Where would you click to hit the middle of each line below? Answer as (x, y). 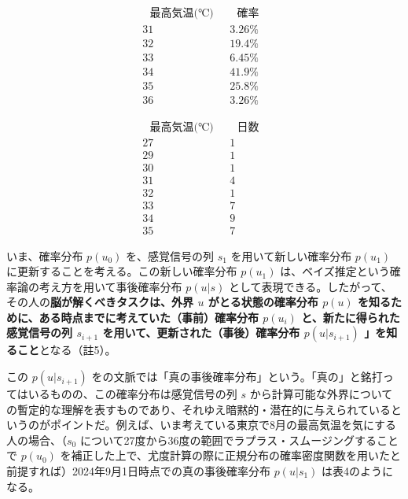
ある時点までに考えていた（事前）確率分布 (149, 317)
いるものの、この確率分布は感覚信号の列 (132, 394)
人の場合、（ (37, 440)
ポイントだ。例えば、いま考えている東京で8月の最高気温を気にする (223, 425)
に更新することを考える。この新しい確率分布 (122, 271)
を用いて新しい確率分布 (291, 255)
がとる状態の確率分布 (263, 302)
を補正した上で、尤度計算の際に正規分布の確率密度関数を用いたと (230, 455)
